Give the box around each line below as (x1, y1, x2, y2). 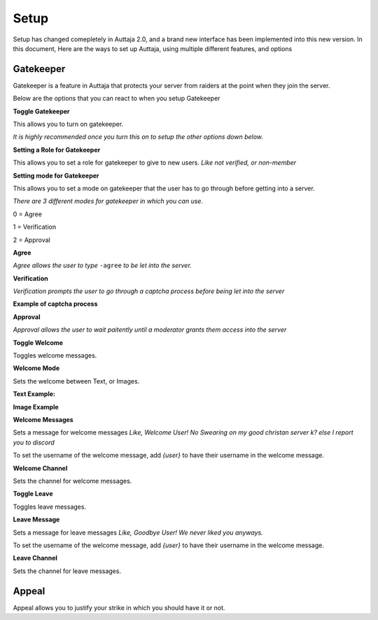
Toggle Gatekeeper (13, 107, 70, 115)
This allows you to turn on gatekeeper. (13, 120, 124, 129)
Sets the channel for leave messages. (13, 567, 122, 575)
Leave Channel (13, 554, 57, 563)
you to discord (13, 438, 55, 446)
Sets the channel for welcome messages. (13, 477, 132, 485)
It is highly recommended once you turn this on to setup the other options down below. (13, 133, 264, 141)
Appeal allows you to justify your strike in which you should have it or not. (13, 603, 225, 612)
